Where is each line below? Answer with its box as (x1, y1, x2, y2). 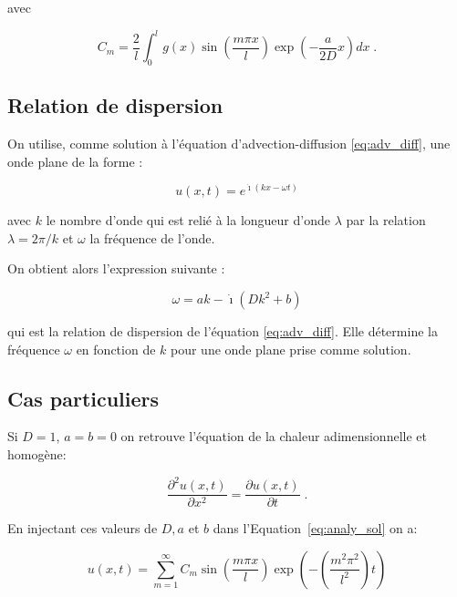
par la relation (346, 211, 426, 230)
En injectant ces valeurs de (7, 519, 158, 538)
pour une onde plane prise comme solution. (171, 339, 411, 358)
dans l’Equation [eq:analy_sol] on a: (213, 519, 418, 538)
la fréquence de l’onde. (89, 228, 215, 247)
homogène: (7, 445, 67, 464)
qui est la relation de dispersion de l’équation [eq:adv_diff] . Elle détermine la (7, 322, 438, 341)
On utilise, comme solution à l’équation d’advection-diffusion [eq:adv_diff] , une (7, 134, 451, 153)
